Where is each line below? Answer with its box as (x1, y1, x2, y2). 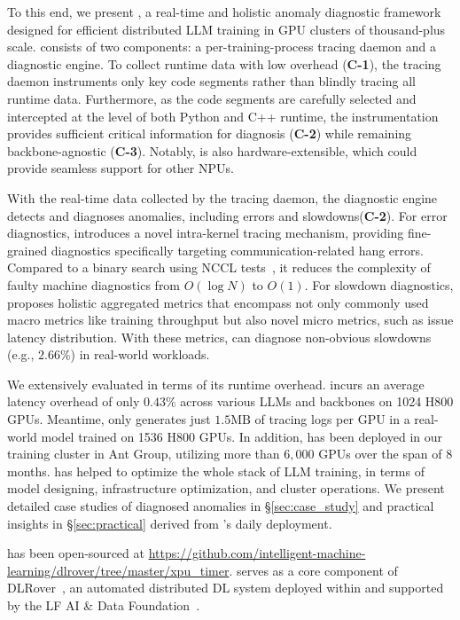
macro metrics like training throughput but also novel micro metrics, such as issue (7, 310, 454, 329)
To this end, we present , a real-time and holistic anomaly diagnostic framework (7, 3, 441, 20)
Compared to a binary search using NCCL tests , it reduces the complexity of (7, 258, 431, 277)
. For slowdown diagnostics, (304, 275, 454, 294)
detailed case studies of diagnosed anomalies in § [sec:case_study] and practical (7, 497, 434, 515)
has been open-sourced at (7, 544, 144, 562)
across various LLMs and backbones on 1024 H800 (180, 392, 454, 411)
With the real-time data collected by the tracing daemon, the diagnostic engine (7, 188, 438, 207)
